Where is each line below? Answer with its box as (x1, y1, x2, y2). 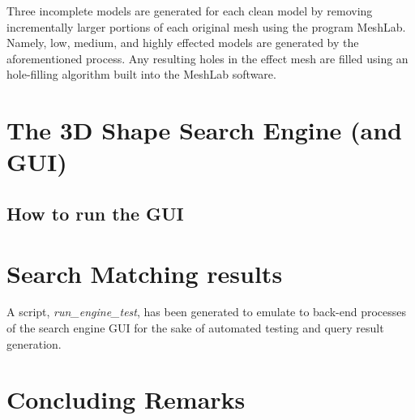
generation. (6, 335, 62, 352)
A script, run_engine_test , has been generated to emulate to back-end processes (6, 303, 407, 320)
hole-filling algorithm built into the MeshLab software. (6, 66, 276, 83)
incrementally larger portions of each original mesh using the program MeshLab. (6, 18, 406, 35)
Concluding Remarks (6, 383, 246, 416)
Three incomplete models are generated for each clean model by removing (6, 2, 373, 19)
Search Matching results (6, 256, 283, 289)
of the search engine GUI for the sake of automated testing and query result (6, 319, 384, 336)
